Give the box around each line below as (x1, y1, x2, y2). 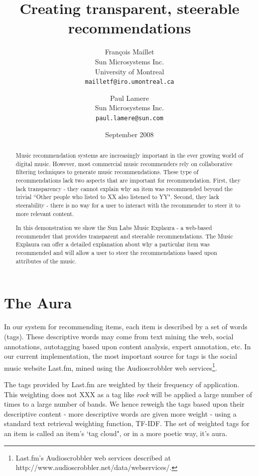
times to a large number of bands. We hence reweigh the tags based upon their (4, 399, 245, 409)
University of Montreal (95, 66, 164, 76)
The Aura (4, 292, 72, 313)
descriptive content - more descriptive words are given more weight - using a (4, 408, 237, 419)
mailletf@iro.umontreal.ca (85, 78, 174, 86)
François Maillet (105, 46, 154, 57)
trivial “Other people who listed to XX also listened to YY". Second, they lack (15, 193, 220, 201)
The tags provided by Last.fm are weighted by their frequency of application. (4, 379, 240, 389)
